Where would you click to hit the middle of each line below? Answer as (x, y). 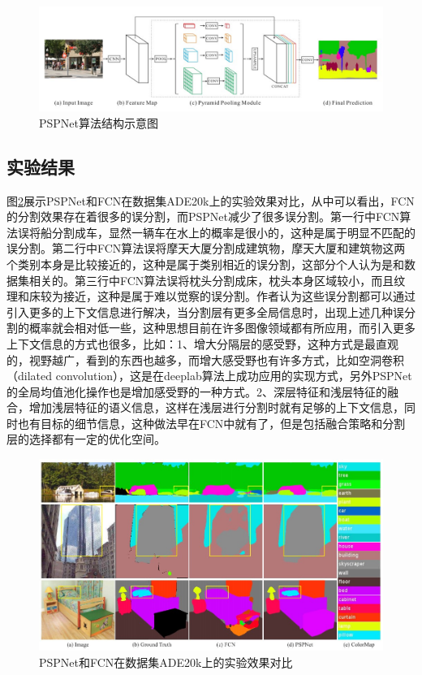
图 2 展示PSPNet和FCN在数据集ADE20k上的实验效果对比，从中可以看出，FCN (211, 200)
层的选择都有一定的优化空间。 (86, 439)
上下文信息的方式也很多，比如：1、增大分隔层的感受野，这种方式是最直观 (202, 343)
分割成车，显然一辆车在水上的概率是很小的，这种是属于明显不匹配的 (233, 232)
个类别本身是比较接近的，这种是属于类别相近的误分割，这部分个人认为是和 (205, 264)
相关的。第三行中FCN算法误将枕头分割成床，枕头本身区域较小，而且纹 (217, 280)
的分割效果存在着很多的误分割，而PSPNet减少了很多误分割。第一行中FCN (203, 216)
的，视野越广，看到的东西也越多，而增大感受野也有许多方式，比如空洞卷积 (205, 359)
